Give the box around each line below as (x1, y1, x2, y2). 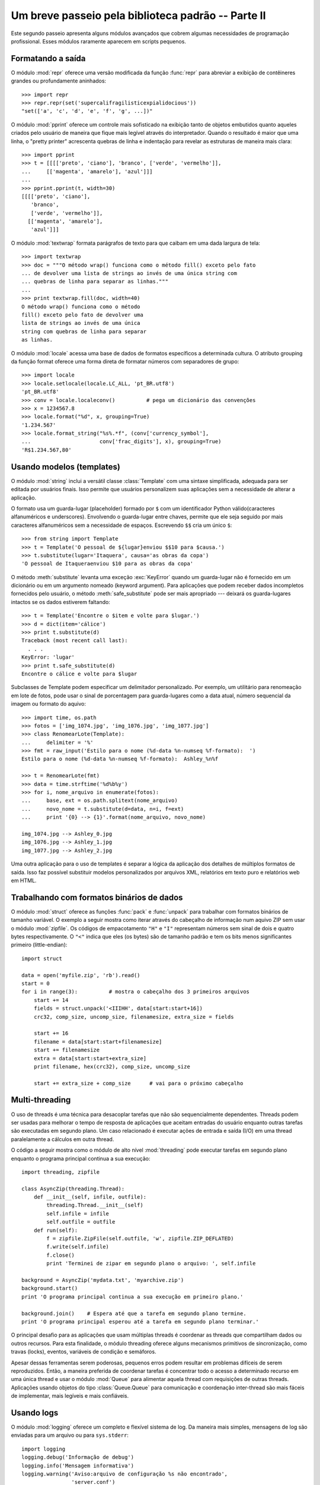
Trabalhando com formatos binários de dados (11, 892, 183, 902)
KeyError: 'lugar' (21, 654, 75, 661)
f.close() (46, 1252, 75, 1259)
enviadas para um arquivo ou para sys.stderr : (11, 1432, 129, 1439)
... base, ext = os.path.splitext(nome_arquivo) (21, 797, 178, 804)
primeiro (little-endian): (11, 941, 68, 949)
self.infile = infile (46, 1210, 110, 1217)
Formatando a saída (11, 53, 86, 64)
